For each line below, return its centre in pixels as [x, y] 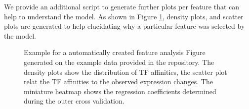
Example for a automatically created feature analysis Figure [115, 52]
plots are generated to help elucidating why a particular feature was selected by [124, 26]
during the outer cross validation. [74, 101]
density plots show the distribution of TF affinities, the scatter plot [125, 72]
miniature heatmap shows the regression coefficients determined [120, 91]
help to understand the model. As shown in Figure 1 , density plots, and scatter [124, 16]
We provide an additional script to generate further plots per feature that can [122, 6]
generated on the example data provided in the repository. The [119, 62]
